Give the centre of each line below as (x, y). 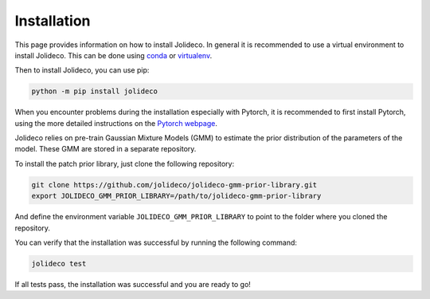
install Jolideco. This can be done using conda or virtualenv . (113, 55)
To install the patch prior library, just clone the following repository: (125, 163)
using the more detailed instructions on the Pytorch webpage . (116, 123)
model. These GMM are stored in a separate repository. (106, 149)
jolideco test (59, 264)
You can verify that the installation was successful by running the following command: (156, 242)
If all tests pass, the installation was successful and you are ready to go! (133, 284)
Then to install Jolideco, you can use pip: (82, 70)
